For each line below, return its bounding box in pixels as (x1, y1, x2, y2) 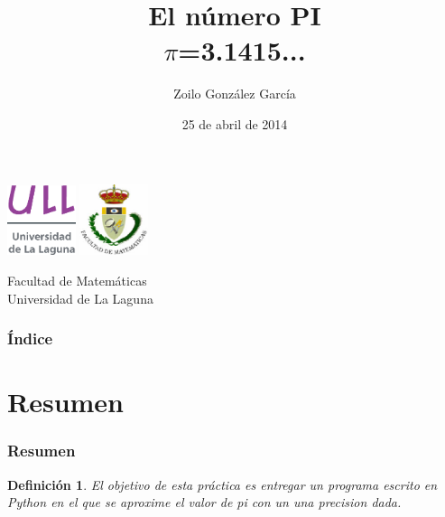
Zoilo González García (173, 84, 296, 103)
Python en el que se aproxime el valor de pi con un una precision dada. (7, 493, 402, 512)
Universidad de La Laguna (7, 288, 153, 307)
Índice (7, 327, 53, 350)
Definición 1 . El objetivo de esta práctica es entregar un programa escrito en (7, 475, 438, 493)
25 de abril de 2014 (181, 114, 288, 133)
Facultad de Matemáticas (7, 270, 147, 289)
